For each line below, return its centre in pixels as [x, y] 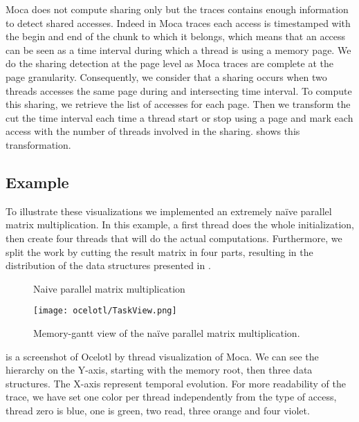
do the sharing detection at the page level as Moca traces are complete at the [169, 63]
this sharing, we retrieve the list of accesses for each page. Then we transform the [178, 104]
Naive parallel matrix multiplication [109, 288]
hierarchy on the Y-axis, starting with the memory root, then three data [159, 370]
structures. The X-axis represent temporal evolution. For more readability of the [176, 383]
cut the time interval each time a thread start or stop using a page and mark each [179, 117]
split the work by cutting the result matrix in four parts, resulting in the [159, 251]
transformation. [38, 144]
